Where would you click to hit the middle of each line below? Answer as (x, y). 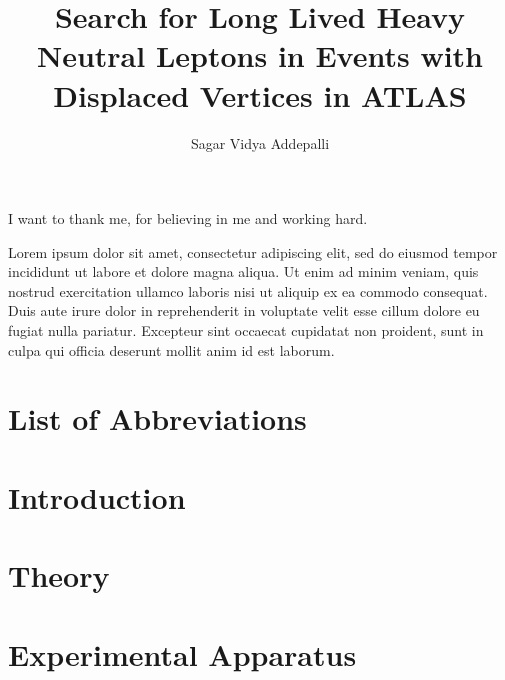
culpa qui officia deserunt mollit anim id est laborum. (171, 349)
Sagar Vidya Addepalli (260, 142)
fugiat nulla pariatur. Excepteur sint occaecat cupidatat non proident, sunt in (246, 330)
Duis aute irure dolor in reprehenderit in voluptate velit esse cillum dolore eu (244, 310)
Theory (59, 575)
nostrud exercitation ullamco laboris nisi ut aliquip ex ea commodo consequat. (248, 290)
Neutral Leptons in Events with (260, 55)
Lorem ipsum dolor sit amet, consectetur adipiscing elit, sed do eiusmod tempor (253, 251)
